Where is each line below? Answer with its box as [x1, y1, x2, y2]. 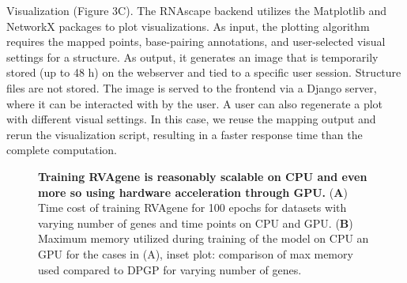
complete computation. [6, 141, 117, 158]
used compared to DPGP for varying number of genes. [38, 261, 302, 277]
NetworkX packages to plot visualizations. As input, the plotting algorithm [6, 17, 370, 34]
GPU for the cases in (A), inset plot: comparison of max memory [38, 245, 353, 262]
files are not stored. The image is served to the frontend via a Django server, [6, 79, 377, 96]
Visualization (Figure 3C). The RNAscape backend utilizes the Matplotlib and [6, 2, 386, 18]
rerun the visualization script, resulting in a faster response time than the [6, 126, 363, 142]
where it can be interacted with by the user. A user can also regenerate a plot [6, 95, 383, 111]
